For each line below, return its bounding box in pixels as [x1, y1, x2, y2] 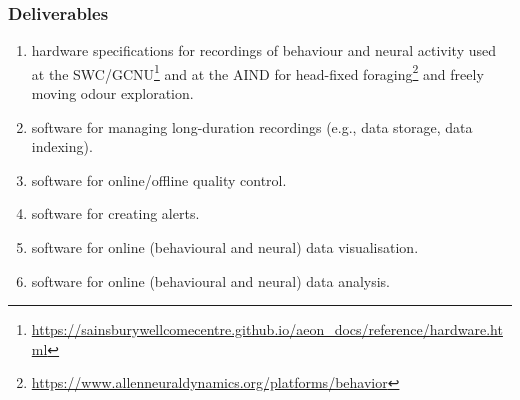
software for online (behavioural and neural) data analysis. [31, 270, 391, 291]
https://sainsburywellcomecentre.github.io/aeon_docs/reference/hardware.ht [31, 319, 503, 340]
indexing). [31, 136, 93, 157]
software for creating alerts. [31, 203, 200, 224]
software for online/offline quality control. [31, 169, 287, 190]
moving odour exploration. [31, 83, 194, 104]
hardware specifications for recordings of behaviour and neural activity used [31, 40, 496, 61]
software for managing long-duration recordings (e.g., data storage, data [31, 116, 473, 137]
